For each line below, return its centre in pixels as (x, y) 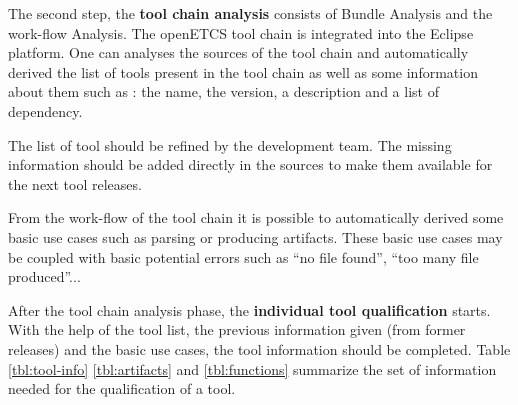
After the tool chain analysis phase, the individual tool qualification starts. (249, 309)
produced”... (44, 276)
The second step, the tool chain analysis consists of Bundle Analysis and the (250, 13)
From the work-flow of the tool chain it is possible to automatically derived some (256, 217)
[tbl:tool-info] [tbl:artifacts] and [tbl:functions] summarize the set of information (252, 368)
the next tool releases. (75, 183)
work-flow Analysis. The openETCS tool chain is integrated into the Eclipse (241, 32)
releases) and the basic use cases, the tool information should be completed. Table (259, 348)
